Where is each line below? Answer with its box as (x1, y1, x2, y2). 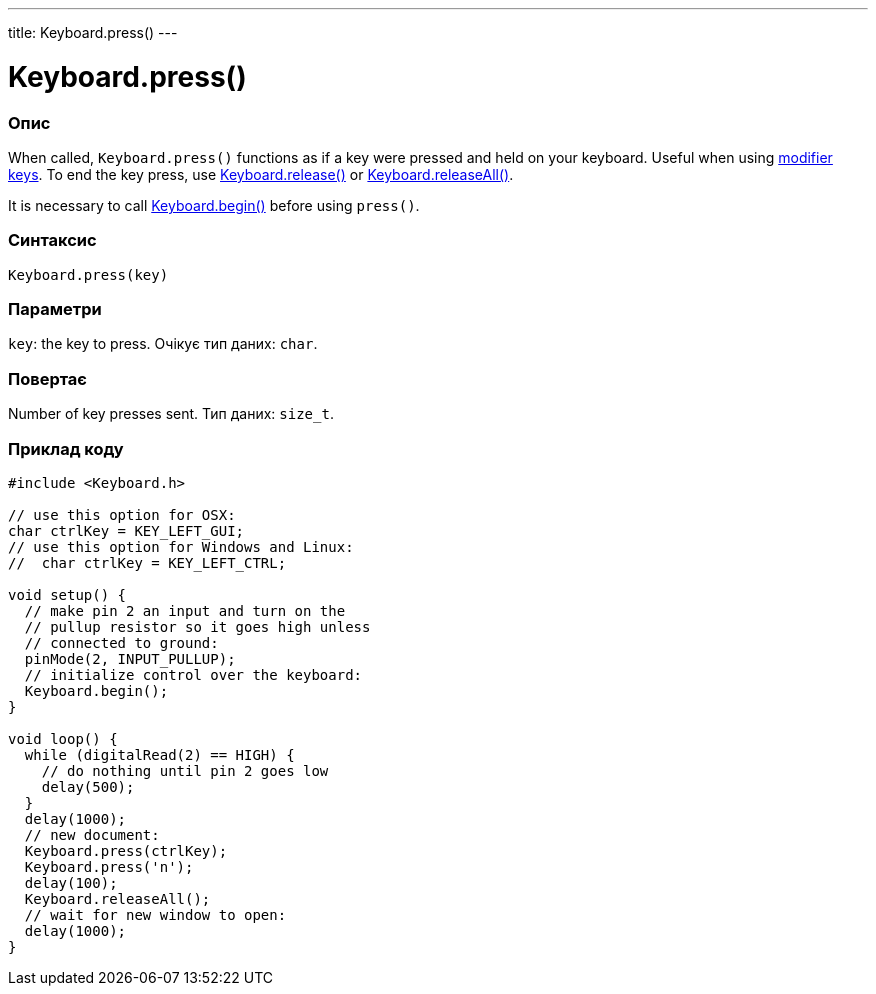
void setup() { (8, 586, 127, 603)
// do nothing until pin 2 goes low (41, 762, 329, 779)
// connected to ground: (24, 634, 219, 651)
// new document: (24, 826, 160, 843)
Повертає (8, 368, 87, 389)
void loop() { (8, 730, 118, 747)
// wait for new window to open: (24, 906, 287, 923)
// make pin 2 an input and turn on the (24, 602, 346, 619)
